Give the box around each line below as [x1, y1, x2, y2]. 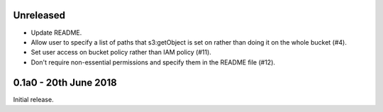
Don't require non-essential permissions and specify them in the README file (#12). [30, 57, 276, 67]
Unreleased [13, 9, 66, 21]
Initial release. [13, 95, 54, 103]
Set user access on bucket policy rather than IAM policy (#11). [30, 48, 212, 57]
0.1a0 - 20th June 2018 [13, 77, 117, 89]
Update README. [30, 28, 82, 37]
